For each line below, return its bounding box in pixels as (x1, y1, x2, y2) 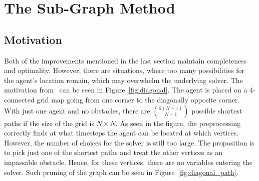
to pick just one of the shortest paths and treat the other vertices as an (4, 147, 223, 157)
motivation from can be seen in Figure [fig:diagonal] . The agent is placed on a (4, 84, 247, 95)
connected (4, 94, 35, 104)
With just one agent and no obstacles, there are (4, 105, 150, 115)
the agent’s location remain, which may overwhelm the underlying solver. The (4, 74, 243, 85)
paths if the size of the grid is (4, 117, 94, 128)
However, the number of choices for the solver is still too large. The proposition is (4, 137, 254, 147)
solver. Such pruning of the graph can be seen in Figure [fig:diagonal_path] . (4, 166, 238, 177)
